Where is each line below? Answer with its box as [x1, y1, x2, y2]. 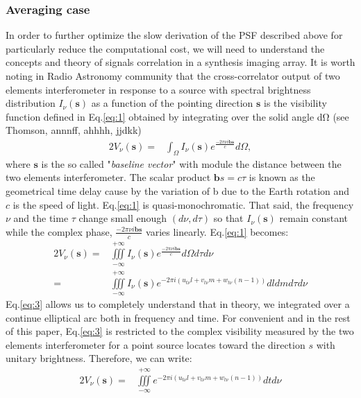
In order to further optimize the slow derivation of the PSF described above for [6, 28, 343, 42]
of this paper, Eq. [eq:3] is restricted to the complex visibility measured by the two [6, 324, 354, 338]
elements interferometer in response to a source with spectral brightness [6, 82, 311, 96]
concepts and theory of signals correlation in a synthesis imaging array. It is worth [6, 55, 355, 69]
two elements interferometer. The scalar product [6, 170, 211, 184]
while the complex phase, [6, 224, 112, 239]
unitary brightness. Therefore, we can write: [6, 351, 192, 365]
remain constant [279, 211, 349, 225]
